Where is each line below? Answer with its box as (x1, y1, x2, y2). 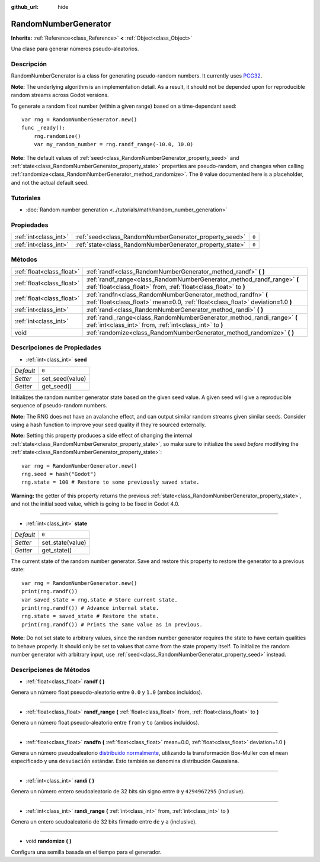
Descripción (11, 60, 47, 68)
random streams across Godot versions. (11, 92, 109, 99)
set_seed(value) (41, 374, 87, 382)
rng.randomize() (33, 133, 81, 139)
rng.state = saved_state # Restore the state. (21, 613, 159, 620)
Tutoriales (11, 194, 41, 202)
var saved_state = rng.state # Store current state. (21, 596, 178, 603)
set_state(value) (41, 538, 87, 546)
